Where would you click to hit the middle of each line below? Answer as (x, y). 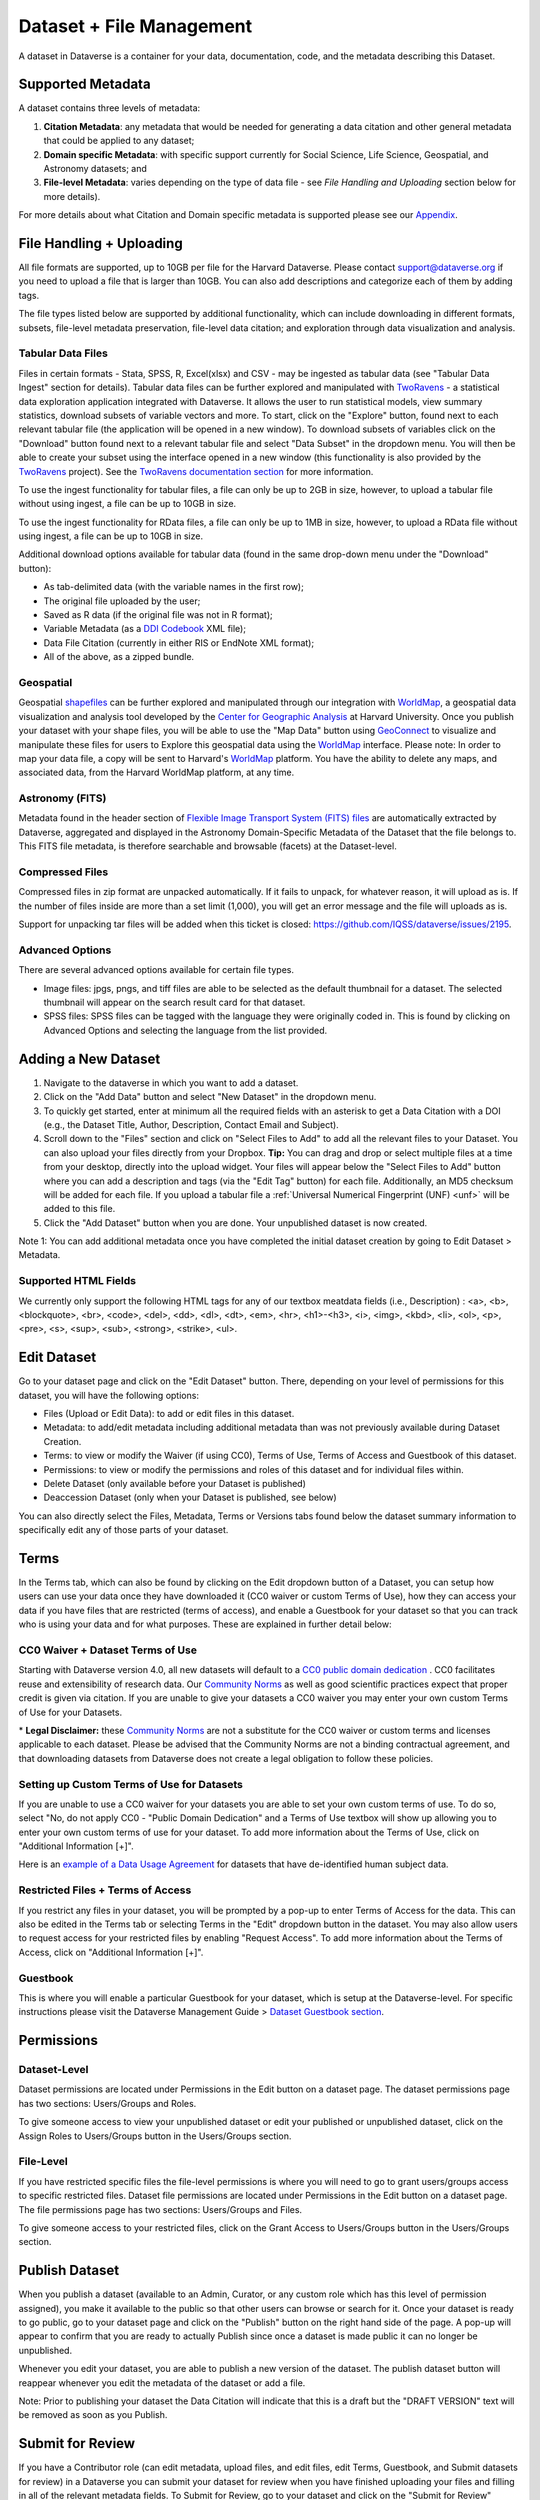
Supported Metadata (84, 84)
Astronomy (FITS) (62, 798)
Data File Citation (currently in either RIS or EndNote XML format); (179, 642)
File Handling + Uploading (101, 243)
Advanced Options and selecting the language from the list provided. (185, 1030)
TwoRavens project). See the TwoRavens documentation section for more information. (196, 471)
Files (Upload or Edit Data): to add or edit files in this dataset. (169, 1414)
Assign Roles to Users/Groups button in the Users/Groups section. (155, 2136)
